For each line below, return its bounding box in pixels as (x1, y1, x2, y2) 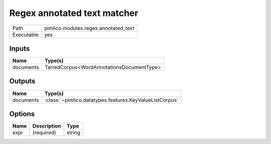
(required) (32, 129, 56, 136)
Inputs (9, 44, 30, 52)
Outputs (9, 77, 36, 85)
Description (32, 122, 61, 129)
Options (9, 110, 35, 118)
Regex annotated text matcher (9, 7, 139, 18)
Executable (12, 31, 39, 38)
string (66, 129, 80, 136)
